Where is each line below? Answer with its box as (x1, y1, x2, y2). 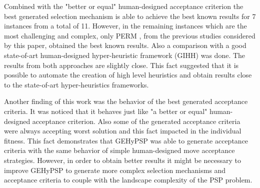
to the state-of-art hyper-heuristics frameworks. (4, 79, 149, 89)
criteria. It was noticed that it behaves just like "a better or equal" (4, 105, 207, 116)
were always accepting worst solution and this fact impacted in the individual (4, 125, 241, 136)
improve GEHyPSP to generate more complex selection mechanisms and (4, 164, 226, 175)
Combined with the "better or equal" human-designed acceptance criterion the (4, 1, 243, 11)
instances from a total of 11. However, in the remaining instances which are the (4, 20, 247, 31)
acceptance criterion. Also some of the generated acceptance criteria (32, 115, 240, 126)
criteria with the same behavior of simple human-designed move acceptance (4, 145, 235, 155)
